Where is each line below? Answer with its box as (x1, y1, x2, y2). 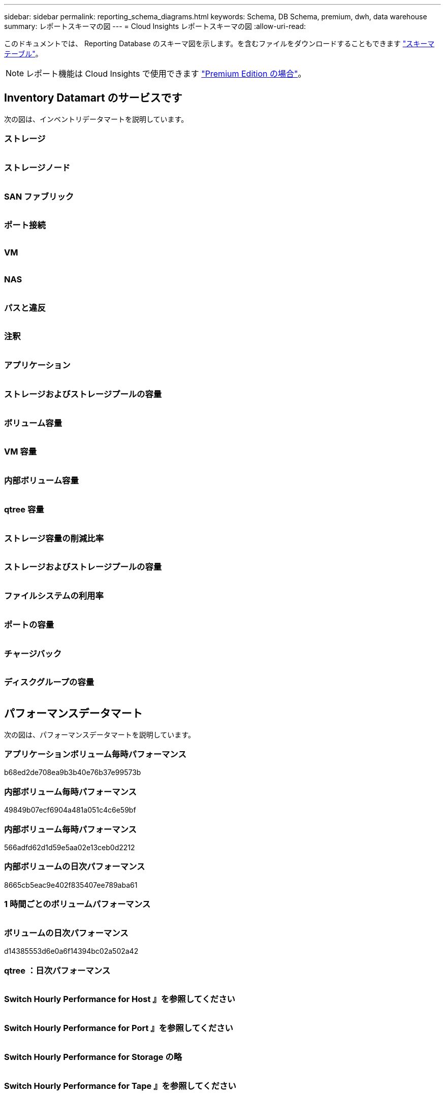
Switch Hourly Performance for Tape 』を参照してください (4, 1080, 236, 1091)
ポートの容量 (4, 619, 54, 630)
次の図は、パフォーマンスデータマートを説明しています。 (4, 730, 195, 739)
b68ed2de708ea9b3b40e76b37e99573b (4, 768, 141, 777)
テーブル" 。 (4, 49, 43, 58)
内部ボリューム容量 (4, 475, 79, 486)
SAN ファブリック (4, 191, 74, 202)
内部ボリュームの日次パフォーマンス (4, 861, 145, 872)
